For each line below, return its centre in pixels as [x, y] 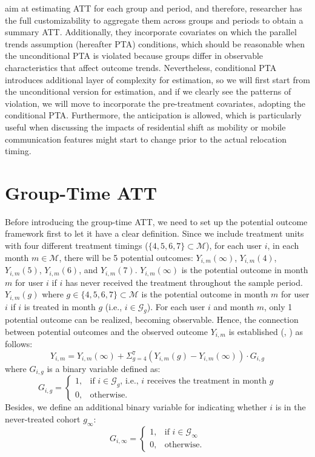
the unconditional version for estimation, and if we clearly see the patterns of [148, 91]
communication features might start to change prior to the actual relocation [146, 139]
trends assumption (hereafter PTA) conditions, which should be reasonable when [155, 43]
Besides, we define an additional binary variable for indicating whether [136, 407]
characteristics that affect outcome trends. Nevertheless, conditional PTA [141, 67]
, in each [283, 245]
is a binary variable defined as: [104, 369]
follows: [19, 344]
